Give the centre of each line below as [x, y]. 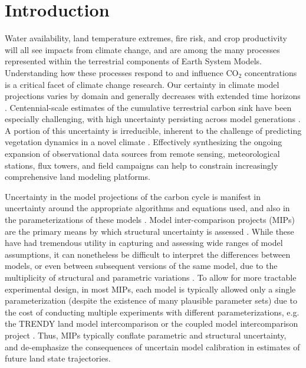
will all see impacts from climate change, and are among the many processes [142, 49]
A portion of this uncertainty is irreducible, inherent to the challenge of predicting [153, 130]
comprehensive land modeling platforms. [78, 177]
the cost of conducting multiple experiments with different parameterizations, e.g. [152, 312]
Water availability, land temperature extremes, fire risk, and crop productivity [146, 38]
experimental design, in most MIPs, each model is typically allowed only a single [150, 289]
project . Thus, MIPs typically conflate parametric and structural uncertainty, [146, 335]
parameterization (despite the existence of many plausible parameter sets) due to [151, 300]
